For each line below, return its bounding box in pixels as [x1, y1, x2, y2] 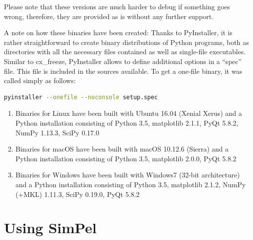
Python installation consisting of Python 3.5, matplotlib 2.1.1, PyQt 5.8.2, [15, 117, 238, 128]
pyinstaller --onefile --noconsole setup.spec [4, 93, 158, 101]
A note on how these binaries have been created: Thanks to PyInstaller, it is [4, 27, 232, 38]
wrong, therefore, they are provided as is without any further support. [4, 11, 214, 21]
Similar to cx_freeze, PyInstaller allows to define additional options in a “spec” [4, 56, 242, 66]
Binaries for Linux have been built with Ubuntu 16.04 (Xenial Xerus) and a [15, 108, 242, 118]
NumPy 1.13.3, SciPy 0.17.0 [15, 127, 99, 137]
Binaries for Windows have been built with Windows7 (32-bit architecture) [15, 170, 240, 180]
